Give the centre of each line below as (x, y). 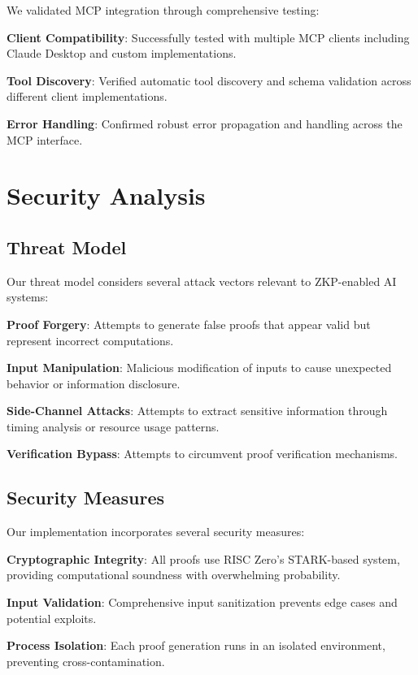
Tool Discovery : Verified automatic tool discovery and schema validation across (209, 80)
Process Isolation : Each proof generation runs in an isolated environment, (196, 645)
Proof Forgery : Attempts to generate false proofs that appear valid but (189, 324)
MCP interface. (45, 139)
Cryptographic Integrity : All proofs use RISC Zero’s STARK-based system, (203, 558)
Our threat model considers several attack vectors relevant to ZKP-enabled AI (202, 281)
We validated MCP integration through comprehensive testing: (163, 10)
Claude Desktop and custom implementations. (122, 53)
